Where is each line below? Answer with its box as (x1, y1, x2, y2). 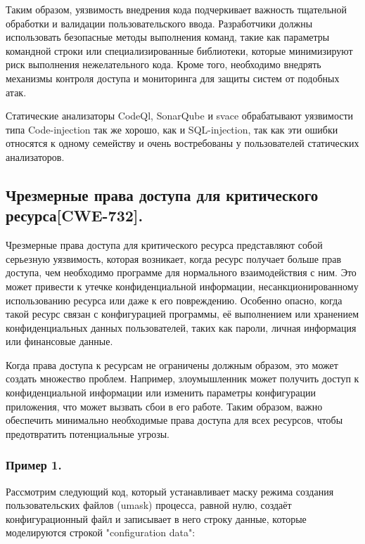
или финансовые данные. (6, 334, 113, 349)
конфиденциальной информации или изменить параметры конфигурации (6, 385, 316, 400)
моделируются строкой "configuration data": (6, 525, 196, 540)
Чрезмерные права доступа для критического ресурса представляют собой (6, 238, 323, 252)
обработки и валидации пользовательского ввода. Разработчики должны (6, 15, 313, 30)
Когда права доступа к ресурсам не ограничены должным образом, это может (6, 357, 338, 372)
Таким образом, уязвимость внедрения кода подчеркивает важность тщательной (6, 2, 347, 16)
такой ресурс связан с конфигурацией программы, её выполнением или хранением (6, 306, 359, 321)
